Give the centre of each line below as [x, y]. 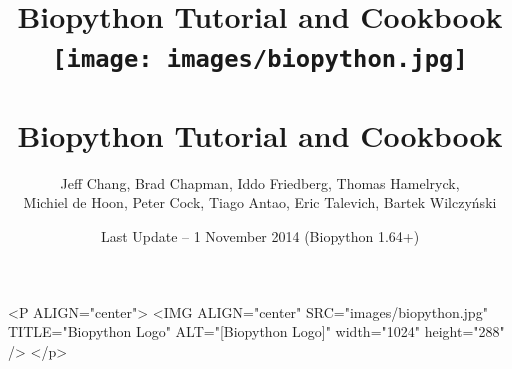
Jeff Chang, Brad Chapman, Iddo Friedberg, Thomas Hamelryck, [260, 182]
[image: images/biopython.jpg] [260, 59]
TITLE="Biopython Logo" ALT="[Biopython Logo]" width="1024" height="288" [256, 331]
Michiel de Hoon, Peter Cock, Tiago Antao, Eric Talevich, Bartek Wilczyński [260, 202]
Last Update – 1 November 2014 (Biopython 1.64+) [260, 236]
